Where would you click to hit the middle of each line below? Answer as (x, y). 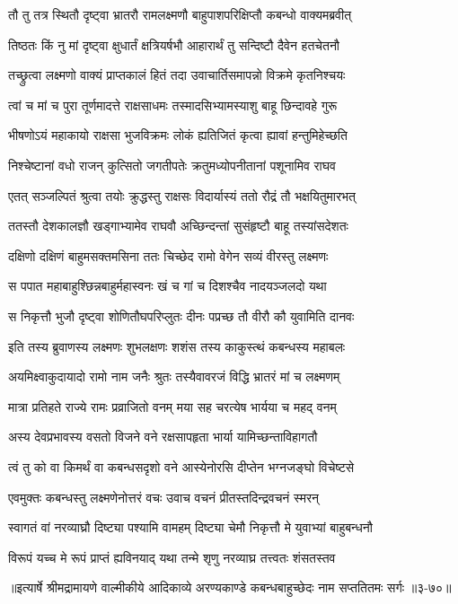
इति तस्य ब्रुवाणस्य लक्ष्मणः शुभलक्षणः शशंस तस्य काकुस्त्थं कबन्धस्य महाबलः (177, 346)
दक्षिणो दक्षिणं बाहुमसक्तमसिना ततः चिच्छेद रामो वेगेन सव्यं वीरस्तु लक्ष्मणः (168, 255)
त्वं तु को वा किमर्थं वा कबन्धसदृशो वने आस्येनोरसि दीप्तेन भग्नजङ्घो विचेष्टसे (181, 466)
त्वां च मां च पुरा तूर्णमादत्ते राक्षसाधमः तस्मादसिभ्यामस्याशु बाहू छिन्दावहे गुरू (173, 105)
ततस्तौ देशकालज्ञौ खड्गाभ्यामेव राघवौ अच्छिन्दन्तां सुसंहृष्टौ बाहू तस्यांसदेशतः (178, 226)
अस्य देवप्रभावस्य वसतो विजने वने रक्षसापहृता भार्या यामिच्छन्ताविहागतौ (163, 437)
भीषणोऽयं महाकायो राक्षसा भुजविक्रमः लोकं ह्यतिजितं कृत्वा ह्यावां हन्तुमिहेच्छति (178, 135)
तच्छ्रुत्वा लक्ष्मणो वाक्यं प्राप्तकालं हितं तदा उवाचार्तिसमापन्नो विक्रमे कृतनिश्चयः (177, 75)
